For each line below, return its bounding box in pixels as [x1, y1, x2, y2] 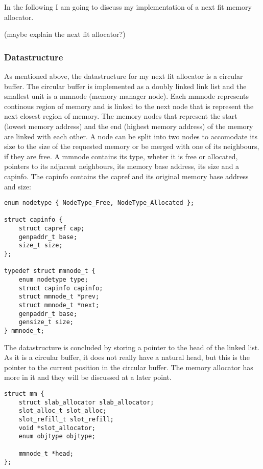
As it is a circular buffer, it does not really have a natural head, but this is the [4, 352, 250, 363]
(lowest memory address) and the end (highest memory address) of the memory [4, 120, 253, 131]
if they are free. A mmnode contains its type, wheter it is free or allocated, [4, 151, 238, 161]
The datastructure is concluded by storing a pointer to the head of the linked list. [4, 342, 260, 352]
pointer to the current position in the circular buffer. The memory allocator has [4, 361, 253, 372]
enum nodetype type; [18, 276, 88, 284]
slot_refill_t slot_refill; [18, 415, 114, 423]
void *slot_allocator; [18, 424, 95, 432]
